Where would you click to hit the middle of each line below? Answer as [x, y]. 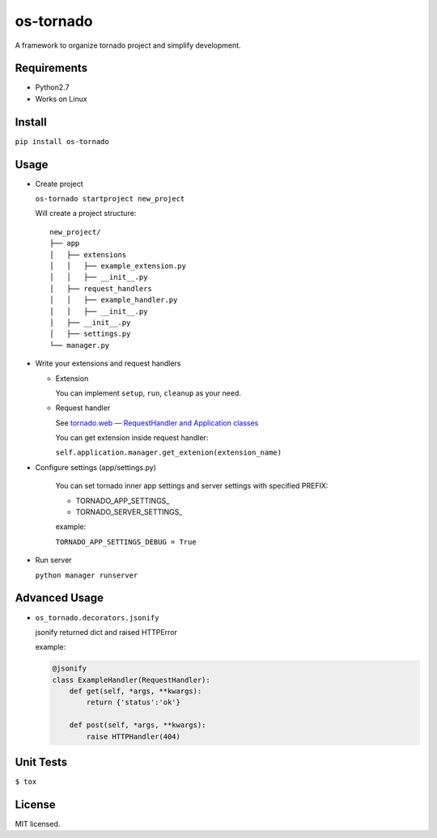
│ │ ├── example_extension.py [118, 266]
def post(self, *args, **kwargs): [138, 725]
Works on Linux [62, 99]
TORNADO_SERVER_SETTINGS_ [129, 512]
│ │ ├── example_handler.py [114, 300]
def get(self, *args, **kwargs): [136, 691]
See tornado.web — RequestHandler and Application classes [157, 423]
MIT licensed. [38, 824]
